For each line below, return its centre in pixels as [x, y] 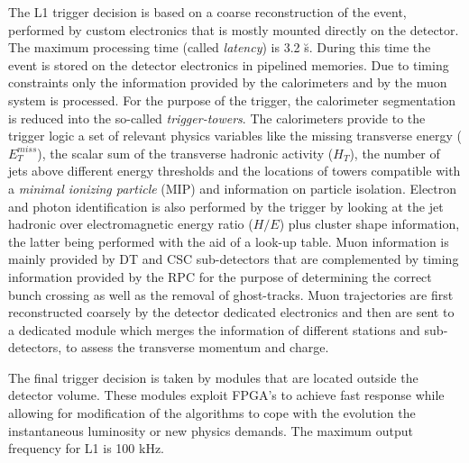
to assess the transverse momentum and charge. [197, 347]
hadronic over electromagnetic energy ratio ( [131, 224]
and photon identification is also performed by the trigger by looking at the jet [226, 206]
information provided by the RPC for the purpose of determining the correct [220, 276]
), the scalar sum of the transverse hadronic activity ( [185, 153]
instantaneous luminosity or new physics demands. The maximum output [211, 430]
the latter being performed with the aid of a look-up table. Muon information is [229, 241]
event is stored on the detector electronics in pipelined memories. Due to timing [229, 64]
